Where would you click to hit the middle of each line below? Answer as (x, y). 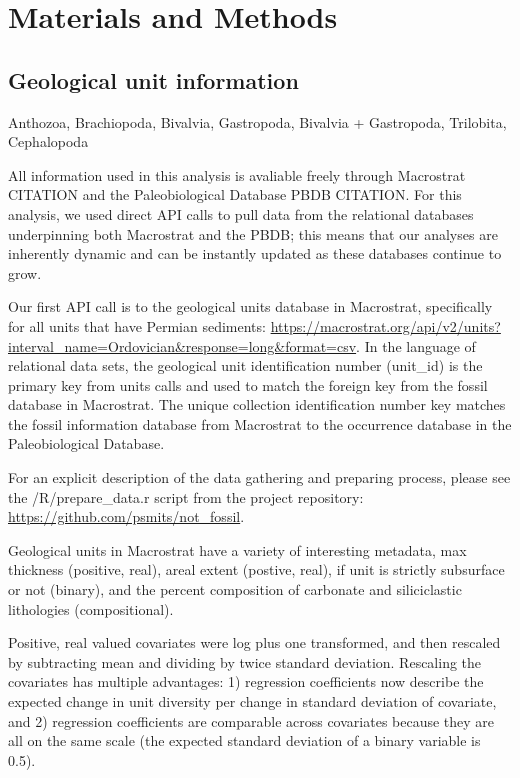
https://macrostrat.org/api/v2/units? (385, 325)
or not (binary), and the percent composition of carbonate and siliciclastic (235, 589)
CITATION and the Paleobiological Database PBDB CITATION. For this (235, 194)
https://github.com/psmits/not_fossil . (126, 516)
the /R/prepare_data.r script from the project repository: (186, 496)
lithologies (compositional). (91, 608)
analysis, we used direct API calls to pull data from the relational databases (241, 213)
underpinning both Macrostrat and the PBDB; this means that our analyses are (253, 233)
